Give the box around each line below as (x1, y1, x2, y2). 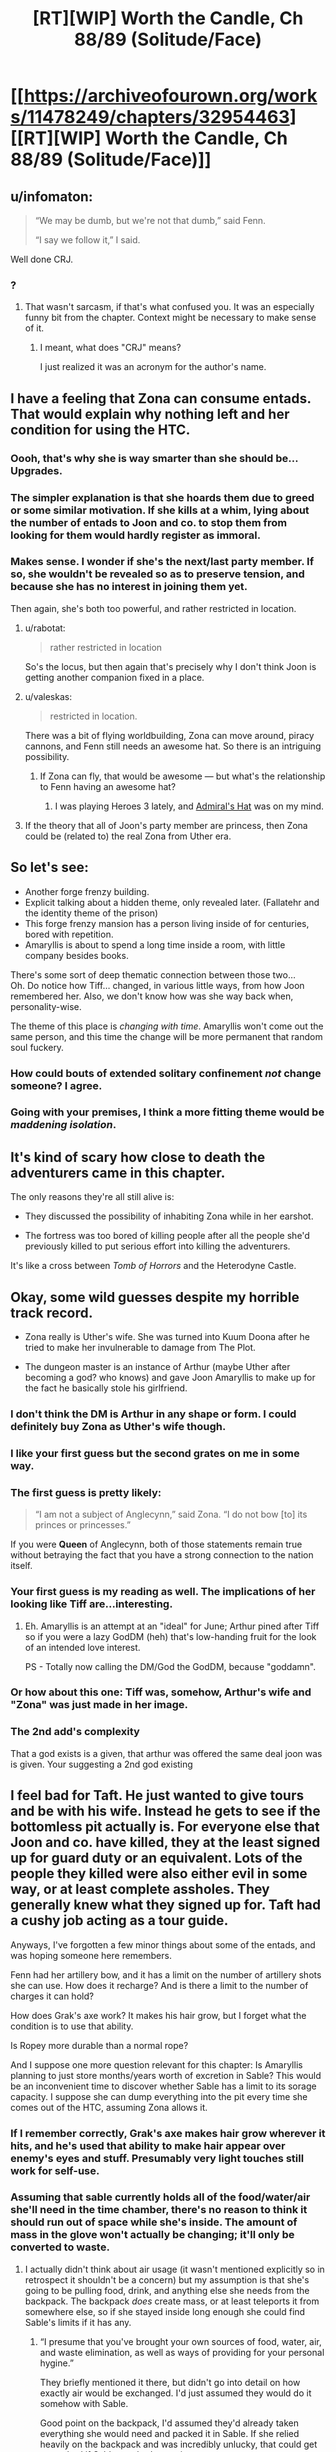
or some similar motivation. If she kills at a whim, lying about (10, 503, 310, 517)
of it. (24, 322, 45, 334)
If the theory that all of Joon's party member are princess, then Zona (24, 819, 308, 831)
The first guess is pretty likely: (10, 1485, 162, 1499)
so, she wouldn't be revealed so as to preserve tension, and (10, 567, 305, 581)
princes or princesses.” (34, 1519, 132, 1531)
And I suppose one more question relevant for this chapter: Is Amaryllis (10, 2058, 303, 2071)
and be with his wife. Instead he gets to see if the (10, 1803, 321, 1820)
